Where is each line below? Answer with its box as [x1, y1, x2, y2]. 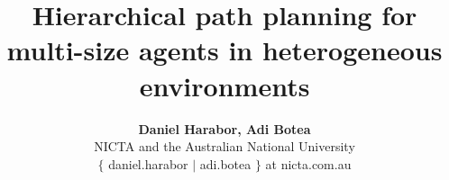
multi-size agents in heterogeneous [6, 31, 443, 68]
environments [139, 67, 310, 103]
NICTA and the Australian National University [94, 137, 355, 156]
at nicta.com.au [265, 154, 352, 173]
